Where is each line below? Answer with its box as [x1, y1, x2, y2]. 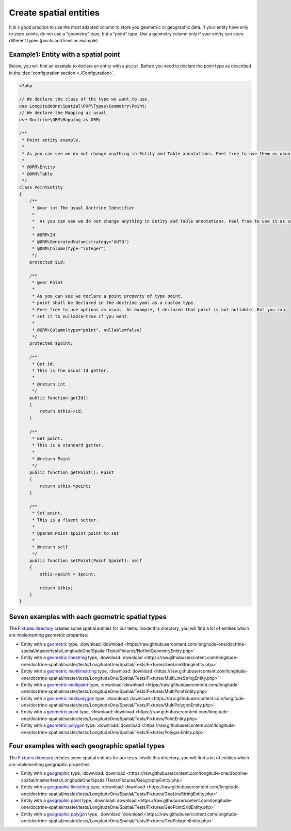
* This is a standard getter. [32, 443, 104, 448]
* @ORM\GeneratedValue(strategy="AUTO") [32, 239, 129, 244]
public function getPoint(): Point [29, 469, 114, 475]
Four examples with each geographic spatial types [9, 742, 165, 750]
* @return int [32, 381, 65, 387]
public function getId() [29, 395, 89, 400]
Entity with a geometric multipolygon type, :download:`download [21, 695, 150, 701]
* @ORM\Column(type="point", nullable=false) [32, 327, 143, 333]
